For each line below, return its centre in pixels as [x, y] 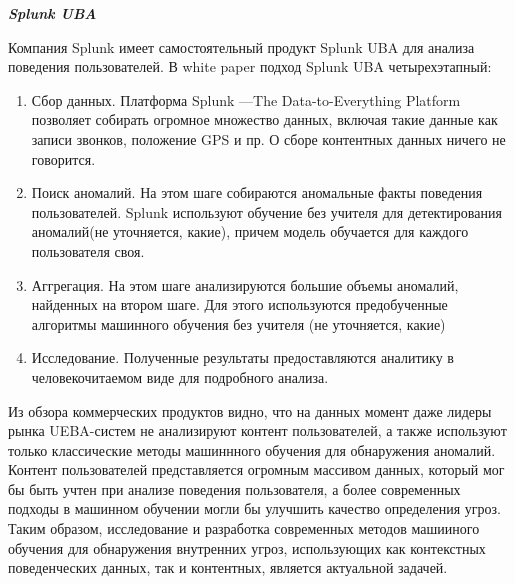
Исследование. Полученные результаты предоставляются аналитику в [242, 357]
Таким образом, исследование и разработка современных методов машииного [244, 528]
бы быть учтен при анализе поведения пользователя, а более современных [234, 488]
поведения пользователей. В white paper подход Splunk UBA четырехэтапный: [250, 66]
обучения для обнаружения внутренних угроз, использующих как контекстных [247, 547]
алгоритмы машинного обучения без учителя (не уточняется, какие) [238, 323]
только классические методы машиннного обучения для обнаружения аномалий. [252, 449]
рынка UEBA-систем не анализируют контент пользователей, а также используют [257, 430]
